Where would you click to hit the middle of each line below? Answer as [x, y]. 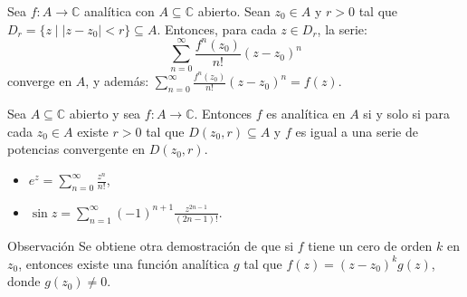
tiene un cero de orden [370, 246]
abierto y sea [105, 114]
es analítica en [306, 114]
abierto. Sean [234, 11]
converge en [40, 81]
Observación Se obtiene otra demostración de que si [151, 246]
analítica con [119, 11]
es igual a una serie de [357, 131]
